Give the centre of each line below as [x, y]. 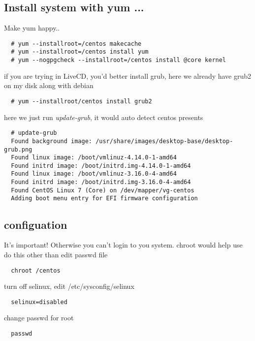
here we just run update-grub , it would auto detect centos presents [104, 117]
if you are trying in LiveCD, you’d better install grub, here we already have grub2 [128, 76]
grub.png [18, 149]
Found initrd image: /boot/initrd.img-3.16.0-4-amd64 [101, 182]
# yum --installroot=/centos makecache [76, 44]
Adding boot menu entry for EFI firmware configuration [104, 199]
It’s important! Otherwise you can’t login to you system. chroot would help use [123, 245]
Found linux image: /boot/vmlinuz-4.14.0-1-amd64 [94, 158]
